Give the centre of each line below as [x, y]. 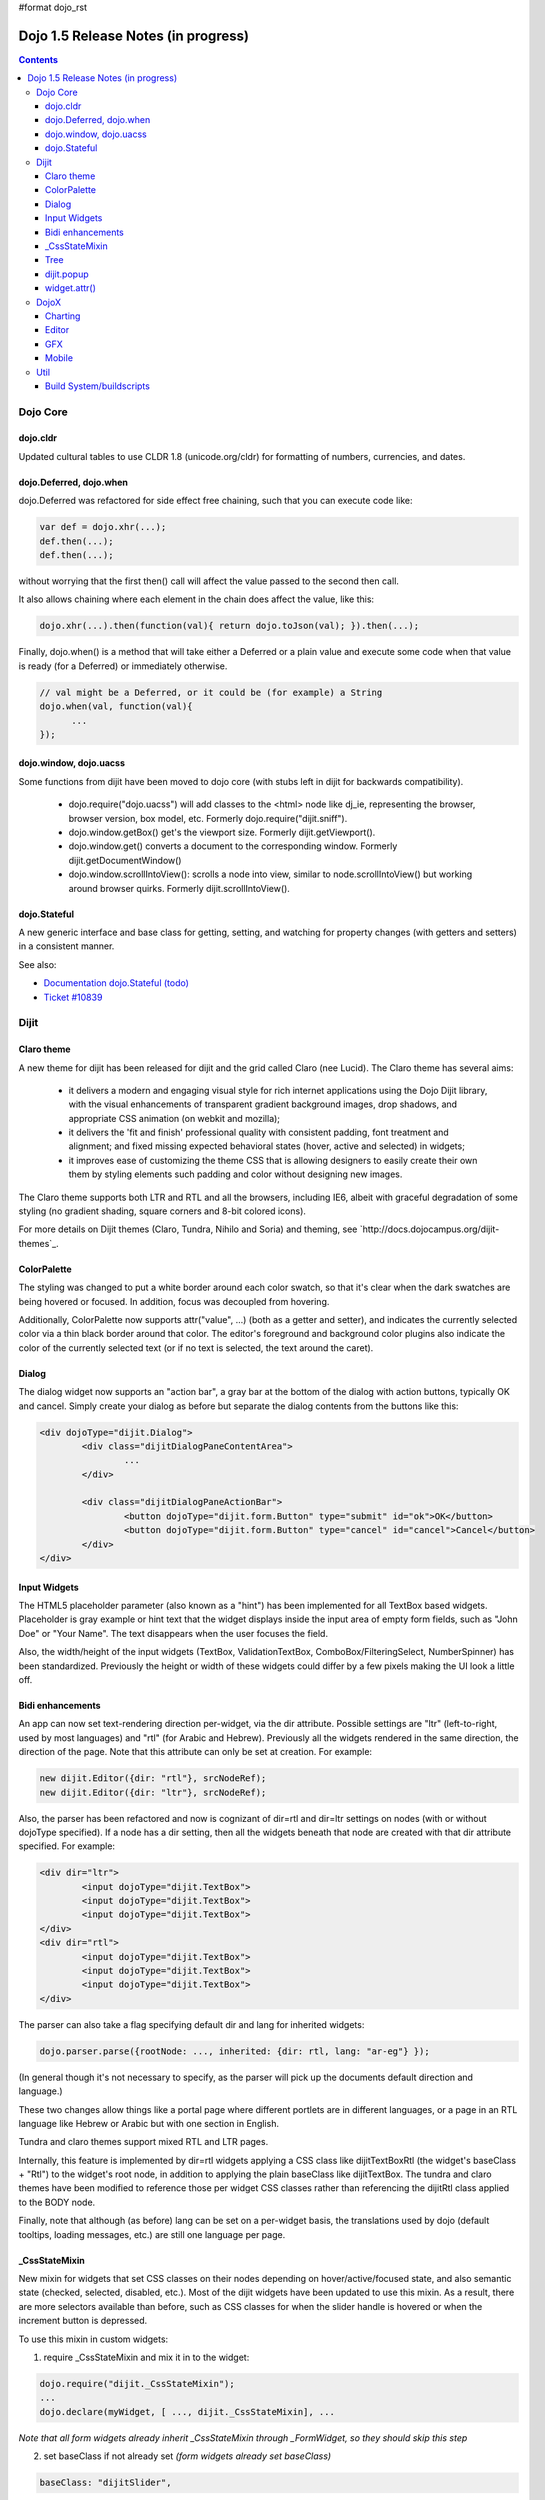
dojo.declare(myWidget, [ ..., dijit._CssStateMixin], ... [187, 2411]
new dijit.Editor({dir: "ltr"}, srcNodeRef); [153, 1792]
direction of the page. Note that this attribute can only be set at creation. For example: [195, 1752]
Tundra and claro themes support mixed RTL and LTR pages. [143, 2142]
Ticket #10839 [73, 997]
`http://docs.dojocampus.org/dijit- [429, 1229]
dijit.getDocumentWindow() [125, 860]
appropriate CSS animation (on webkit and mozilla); [174, 1118]
